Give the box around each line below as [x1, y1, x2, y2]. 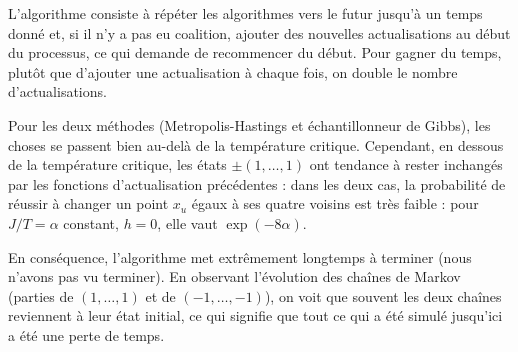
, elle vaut [157, 212, 218, 233]
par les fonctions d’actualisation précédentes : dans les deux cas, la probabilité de [8, 173, 506, 194]
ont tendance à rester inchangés [309, 154, 503, 175]
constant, [63, 212, 119, 233]
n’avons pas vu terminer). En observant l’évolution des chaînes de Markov [8, 266, 461, 287]
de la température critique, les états [8, 154, 227, 175]
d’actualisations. [8, 81, 107, 102]
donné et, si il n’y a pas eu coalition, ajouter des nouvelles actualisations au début [8, 22, 511, 43]
